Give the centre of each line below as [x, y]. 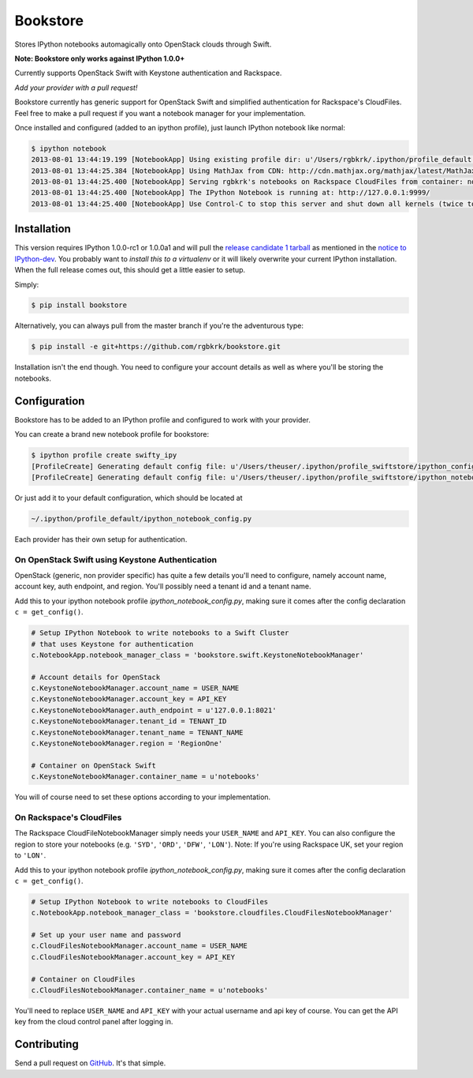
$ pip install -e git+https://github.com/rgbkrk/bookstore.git [156, 347]
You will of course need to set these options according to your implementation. [143, 797]
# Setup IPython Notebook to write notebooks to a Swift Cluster [160, 633]
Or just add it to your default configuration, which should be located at [128, 498]
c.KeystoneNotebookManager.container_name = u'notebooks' [145, 777]
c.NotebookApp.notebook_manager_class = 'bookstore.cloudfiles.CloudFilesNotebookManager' [212, 913]
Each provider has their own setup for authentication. [101, 539]
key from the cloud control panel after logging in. [94, 1022]
